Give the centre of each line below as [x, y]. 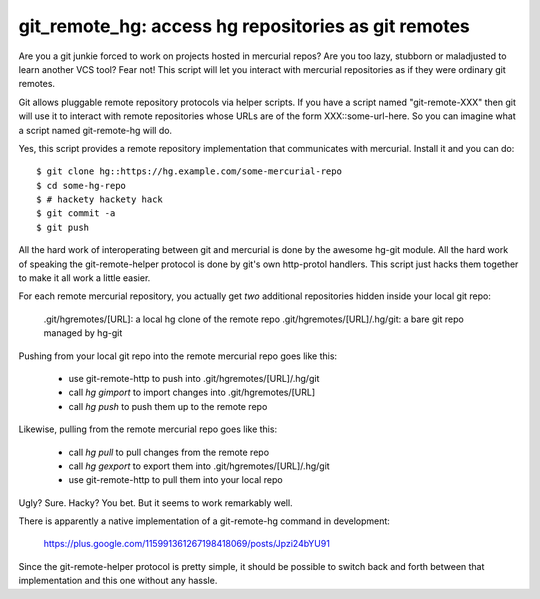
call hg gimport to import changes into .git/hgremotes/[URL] [192, 392]
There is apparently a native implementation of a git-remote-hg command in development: [204, 521]
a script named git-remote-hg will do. [95, 130]
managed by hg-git [83, 333]
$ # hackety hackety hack [100, 199]
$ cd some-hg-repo [81, 185]
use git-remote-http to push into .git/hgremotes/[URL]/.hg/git [194, 378]
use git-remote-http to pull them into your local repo [176, 480]
